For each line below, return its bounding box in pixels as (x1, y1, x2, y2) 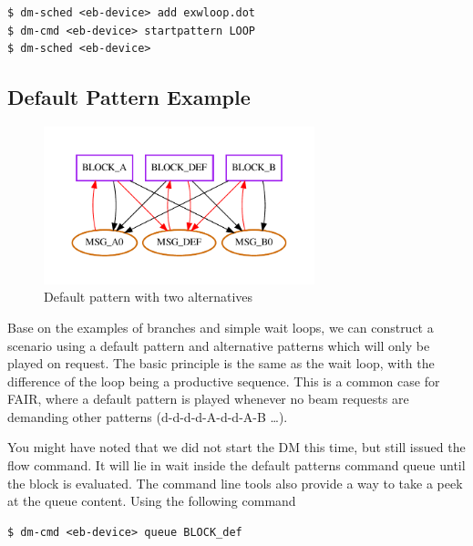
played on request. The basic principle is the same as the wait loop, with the (7, 354, 435, 373)
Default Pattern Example (7, 83, 251, 111)
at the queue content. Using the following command (7, 491, 296, 510)
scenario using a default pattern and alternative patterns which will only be (7, 335, 430, 355)
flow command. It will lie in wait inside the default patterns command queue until (7, 456, 466, 475)
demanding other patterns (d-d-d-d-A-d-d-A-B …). (7, 407, 288, 426)
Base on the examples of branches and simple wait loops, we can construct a (7, 317, 434, 336)
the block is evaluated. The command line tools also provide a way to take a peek (7, 473, 463, 492)
